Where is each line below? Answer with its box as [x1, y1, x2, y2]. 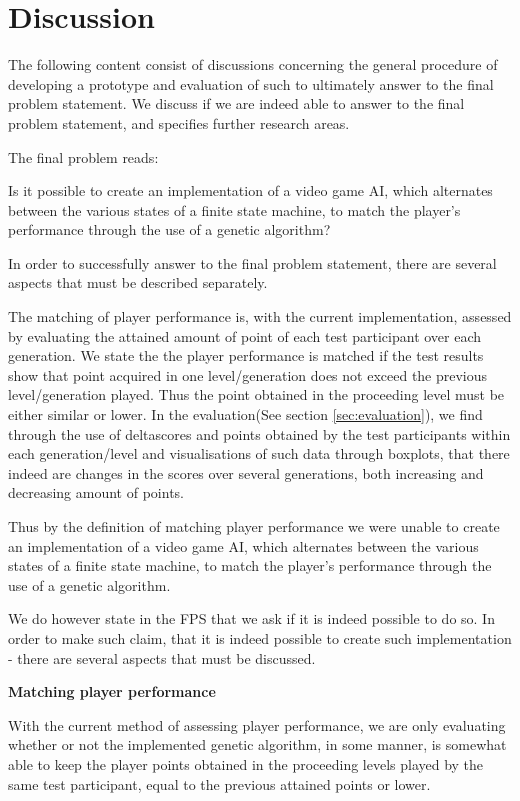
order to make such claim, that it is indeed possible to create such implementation [8, 627, 512, 648]
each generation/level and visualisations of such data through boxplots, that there [8, 443, 510, 464]
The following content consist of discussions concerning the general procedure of [8, 54, 498, 75]
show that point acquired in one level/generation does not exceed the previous [8, 364, 488, 385]
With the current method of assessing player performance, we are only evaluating [8, 714, 506, 735]
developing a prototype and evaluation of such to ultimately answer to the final [8, 73, 494, 94]
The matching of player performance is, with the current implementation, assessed [8, 306, 512, 327]
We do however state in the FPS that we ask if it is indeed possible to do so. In [8, 608, 495, 629]
